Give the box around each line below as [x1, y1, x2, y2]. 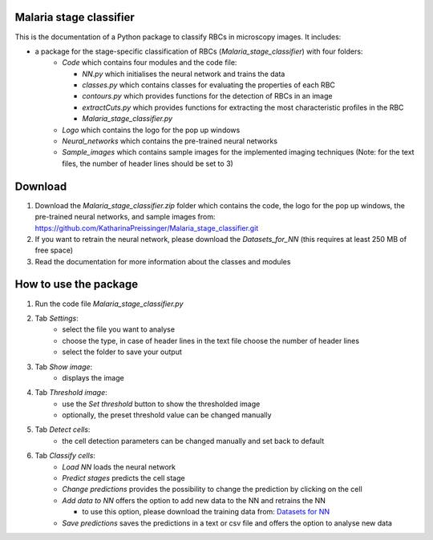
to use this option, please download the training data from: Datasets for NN [82, 507, 330, 517]
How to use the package [14, 277, 139, 292]
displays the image [62, 373, 124, 382]
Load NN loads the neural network [62, 461, 176, 472]
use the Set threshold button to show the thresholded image [62, 399, 261, 409]
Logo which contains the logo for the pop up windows [62, 125, 241, 135]
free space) [34, 245, 74, 256]
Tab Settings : [34, 313, 79, 323]
